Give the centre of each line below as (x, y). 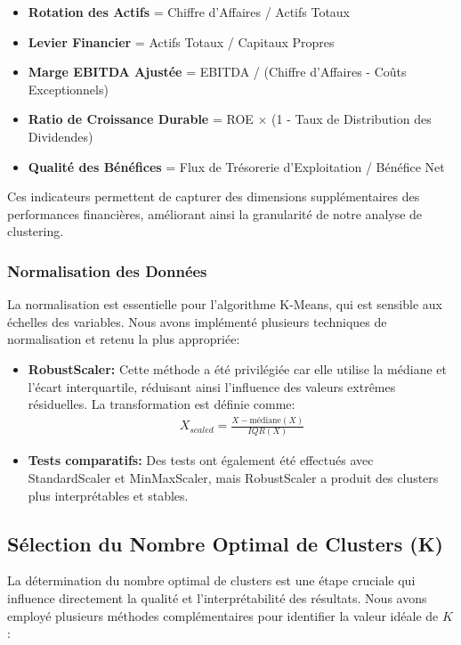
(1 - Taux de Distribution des (352, 119)
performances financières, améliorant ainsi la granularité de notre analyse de (215, 213)
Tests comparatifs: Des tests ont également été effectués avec (201, 460)
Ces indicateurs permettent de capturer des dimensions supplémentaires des (214, 196)
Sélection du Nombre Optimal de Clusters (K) (225, 543)
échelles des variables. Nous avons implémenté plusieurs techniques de (197, 321)
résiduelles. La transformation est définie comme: (162, 404)
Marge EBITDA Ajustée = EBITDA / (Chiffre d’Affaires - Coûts (217, 72)
